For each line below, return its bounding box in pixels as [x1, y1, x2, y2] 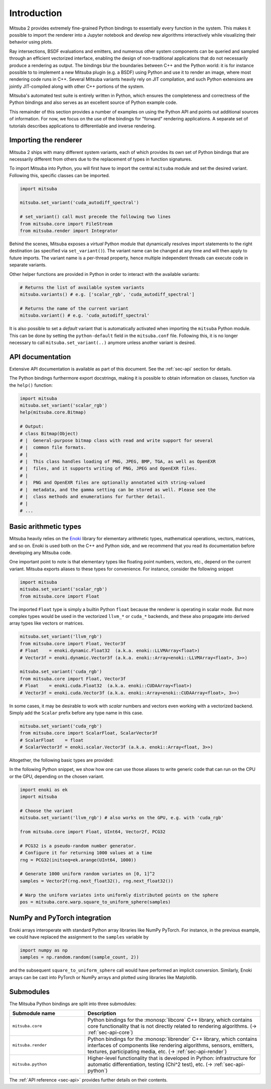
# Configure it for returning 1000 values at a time [20, 850, 153, 856]
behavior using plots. [9, 39, 53, 45]
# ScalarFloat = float [20, 737, 84, 743]
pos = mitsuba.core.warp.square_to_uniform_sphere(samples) [20, 899, 171, 905]
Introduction [9, 8, 62, 19]
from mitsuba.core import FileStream [20, 221, 113, 227]
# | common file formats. [20, 444, 86, 450]
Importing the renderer [9, 136, 82, 144]
